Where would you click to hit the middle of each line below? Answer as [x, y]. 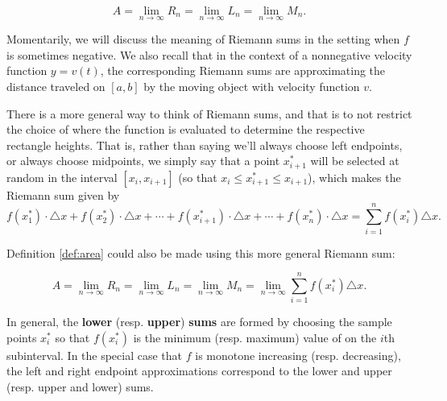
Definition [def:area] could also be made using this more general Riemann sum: [201, 252]
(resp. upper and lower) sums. [80, 387]
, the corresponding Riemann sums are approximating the [243, 70]
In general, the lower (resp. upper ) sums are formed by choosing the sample [199, 322]
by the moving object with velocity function [252, 86]
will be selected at [355, 161]
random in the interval [62, 177]
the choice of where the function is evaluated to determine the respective [186, 129]
